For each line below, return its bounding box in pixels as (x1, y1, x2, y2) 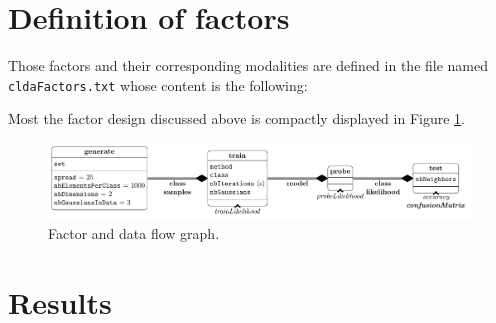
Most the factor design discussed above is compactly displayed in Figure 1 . (8, 108, 465, 129)
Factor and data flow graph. (48, 223, 220, 244)
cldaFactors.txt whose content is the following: (8, 74, 308, 95)
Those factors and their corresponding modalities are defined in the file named (8, 55, 489, 76)
